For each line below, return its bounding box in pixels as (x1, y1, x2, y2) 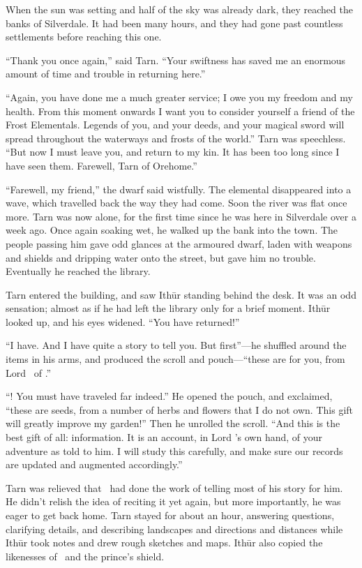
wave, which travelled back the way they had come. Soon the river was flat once (6, 195, 347, 210)
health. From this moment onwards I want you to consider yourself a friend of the (6, 103, 355, 118)
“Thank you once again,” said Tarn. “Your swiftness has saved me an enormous (6, 52, 346, 67)
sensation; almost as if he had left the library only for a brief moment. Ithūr (6, 301, 331, 315)
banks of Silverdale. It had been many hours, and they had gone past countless (6, 15, 343, 30)
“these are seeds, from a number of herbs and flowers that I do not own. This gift (6, 402, 354, 417)
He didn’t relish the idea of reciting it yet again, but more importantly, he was (6, 494, 341, 509)
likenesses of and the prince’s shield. (6, 548, 165, 563)
